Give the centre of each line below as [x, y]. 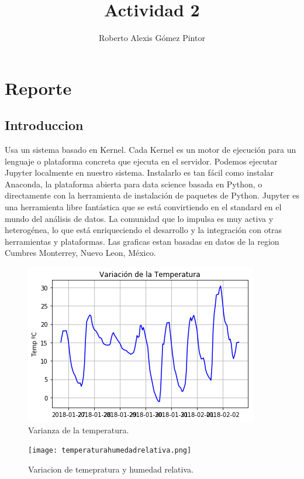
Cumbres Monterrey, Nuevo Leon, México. [80, 253]
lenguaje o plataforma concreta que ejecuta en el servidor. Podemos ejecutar [141, 161]
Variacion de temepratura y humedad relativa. [111, 469]
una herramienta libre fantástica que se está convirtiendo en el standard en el [143, 207]
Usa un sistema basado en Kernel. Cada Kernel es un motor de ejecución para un [151, 150]
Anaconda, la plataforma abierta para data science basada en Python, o [134, 184]
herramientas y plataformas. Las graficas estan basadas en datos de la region [142, 241]
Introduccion [44, 125]
